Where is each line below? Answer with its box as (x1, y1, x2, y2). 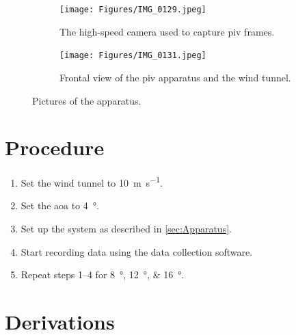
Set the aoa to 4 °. (21, 198, 99, 213)
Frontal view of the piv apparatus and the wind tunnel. (59, 70, 291, 84)
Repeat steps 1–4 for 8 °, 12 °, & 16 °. (21, 267, 185, 282)
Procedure (5, 133, 105, 161)
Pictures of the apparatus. (32, 93, 142, 107)
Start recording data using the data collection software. (21, 244, 253, 258)
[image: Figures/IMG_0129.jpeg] (59, 5, 206, 14)
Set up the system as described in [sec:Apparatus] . (21, 222, 232, 236)
